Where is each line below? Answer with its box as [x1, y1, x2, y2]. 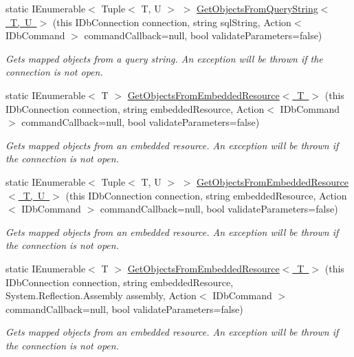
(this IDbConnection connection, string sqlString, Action [52, 14, 291, 29]
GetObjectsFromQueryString [196, 1, 318, 15]
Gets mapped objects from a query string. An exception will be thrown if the [5, 51, 323, 65]
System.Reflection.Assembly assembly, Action [5, 288, 197, 303]
